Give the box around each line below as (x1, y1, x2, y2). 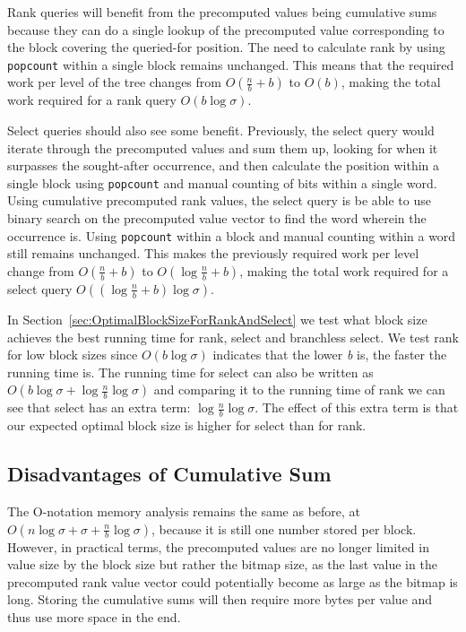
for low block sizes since (7, 345, 138, 364)
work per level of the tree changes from (7, 73, 221, 91)
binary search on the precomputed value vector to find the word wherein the (7, 209, 427, 228)
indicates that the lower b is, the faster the (212, 345, 447, 364)
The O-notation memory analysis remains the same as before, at (7, 501, 361, 520)
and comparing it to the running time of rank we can (153, 380, 445, 399)
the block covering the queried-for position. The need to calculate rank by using (7, 38, 445, 56)
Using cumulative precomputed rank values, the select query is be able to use (7, 191, 431, 210)
